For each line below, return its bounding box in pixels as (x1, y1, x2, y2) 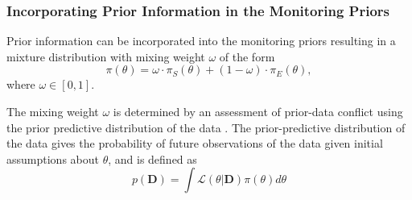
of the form (219, 48, 275, 65)
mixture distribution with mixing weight (6, 48, 205, 65)
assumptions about (6, 150, 99, 167)
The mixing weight (6, 103, 99, 119)
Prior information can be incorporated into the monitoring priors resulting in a (6, 32, 396, 49)
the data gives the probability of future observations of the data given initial (6, 135, 383, 152)
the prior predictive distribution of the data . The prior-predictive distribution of (6, 119, 406, 135)
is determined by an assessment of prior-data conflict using (113, 103, 403, 119)
